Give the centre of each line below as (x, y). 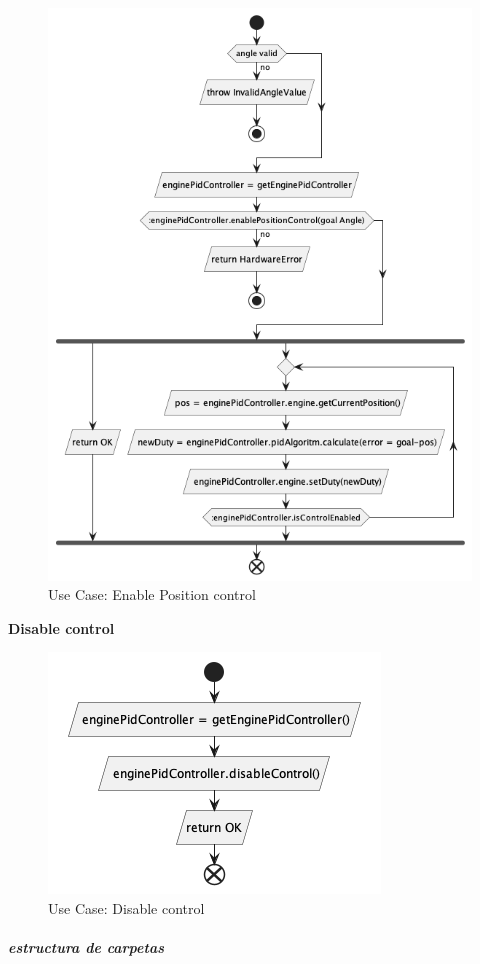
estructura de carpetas (86, 947)
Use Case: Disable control (126, 907)
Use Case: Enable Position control (152, 594)
